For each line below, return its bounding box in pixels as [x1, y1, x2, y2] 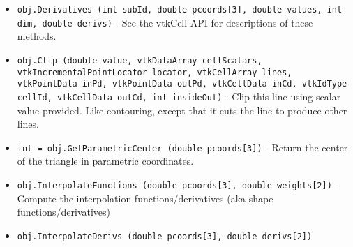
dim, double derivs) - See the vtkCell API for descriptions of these [17, 15, 313, 29]
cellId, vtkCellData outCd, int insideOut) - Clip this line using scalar [17, 89, 341, 103]
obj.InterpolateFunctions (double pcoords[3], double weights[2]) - [17, 177, 339, 191]
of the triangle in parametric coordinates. [17, 154, 194, 168]
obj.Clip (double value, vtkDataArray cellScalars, [17, 55, 262, 66]
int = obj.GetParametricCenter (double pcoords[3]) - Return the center [17, 140, 348, 154]
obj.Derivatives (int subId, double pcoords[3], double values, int [17, 5, 343, 15]
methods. [17, 29, 57, 43]
